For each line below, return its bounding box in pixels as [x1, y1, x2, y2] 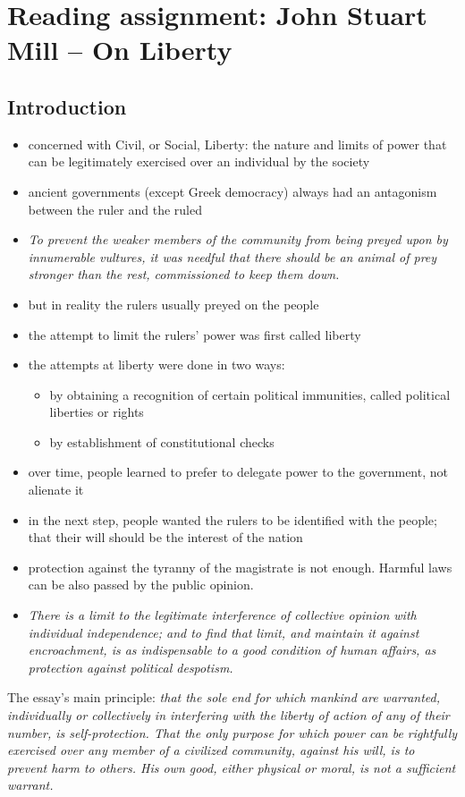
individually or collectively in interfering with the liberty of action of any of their [7, 706, 450, 725]
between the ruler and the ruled [28, 199, 202, 218]
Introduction [7, 92, 127, 120]
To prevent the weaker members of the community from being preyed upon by [28, 230, 448, 249]
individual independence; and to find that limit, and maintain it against [28, 623, 419, 641]
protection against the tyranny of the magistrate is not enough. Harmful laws [28, 557, 452, 576]
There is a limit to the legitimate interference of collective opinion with [28, 606, 417, 624]
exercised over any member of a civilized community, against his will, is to [7, 741, 415, 759]
